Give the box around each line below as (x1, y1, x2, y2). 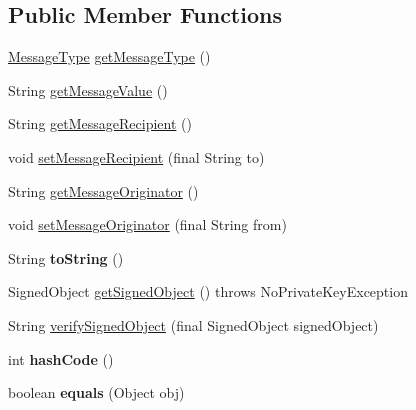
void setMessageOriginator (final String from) (8, 214, 287, 235)
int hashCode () (8, 348, 114, 369)
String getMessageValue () (8, 79, 168, 100)
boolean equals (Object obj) (8, 382, 185, 403)
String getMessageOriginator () (8, 180, 199, 201)
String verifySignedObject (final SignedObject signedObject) (8, 314, 379, 335)
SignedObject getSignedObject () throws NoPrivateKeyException (8, 281, 408, 302)
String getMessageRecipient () (8, 113, 192, 134)
